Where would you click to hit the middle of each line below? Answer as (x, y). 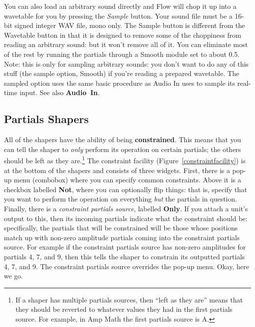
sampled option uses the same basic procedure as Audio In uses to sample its (120, 83)
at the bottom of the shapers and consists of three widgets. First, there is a (117, 170)
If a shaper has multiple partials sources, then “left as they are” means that (129, 299)
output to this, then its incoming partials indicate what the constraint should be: (126, 218)
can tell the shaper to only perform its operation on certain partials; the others (123, 149)
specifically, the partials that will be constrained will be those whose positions (121, 228)
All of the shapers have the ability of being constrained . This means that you (123, 139)
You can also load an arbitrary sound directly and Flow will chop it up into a (120, 6)
